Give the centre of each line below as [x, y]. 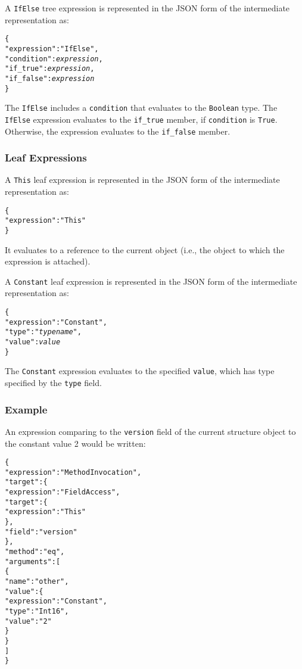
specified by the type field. [53, 382]
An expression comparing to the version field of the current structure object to [150, 431]
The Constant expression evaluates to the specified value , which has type [140, 371]
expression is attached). [48, 261]
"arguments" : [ [33, 561]
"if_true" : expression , [50, 69]
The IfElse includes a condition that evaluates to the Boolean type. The [141, 108]
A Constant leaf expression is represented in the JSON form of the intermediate [151, 281]
